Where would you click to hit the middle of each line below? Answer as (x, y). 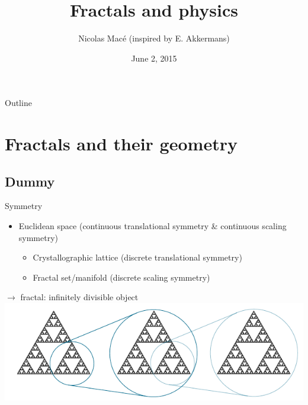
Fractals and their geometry (121, 144)
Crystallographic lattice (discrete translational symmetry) (137, 257)
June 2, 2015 (154, 58)
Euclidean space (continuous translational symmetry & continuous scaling (153, 226)
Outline (18, 103)
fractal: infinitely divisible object (79, 297)
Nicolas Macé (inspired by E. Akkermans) (154, 38)
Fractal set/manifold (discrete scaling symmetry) (121, 277)
